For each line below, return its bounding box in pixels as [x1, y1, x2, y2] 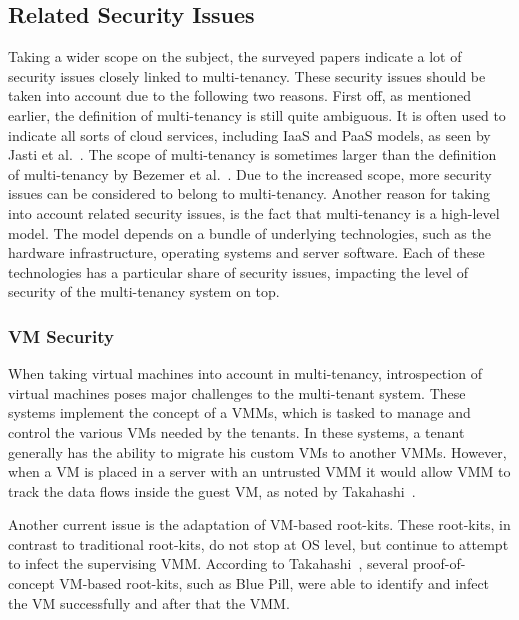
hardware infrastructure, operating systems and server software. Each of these [8, 242, 485, 263]
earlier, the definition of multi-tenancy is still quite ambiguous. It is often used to [8, 104, 506, 125]
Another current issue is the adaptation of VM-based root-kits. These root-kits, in [8, 514, 511, 535]
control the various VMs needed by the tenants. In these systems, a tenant [8, 421, 465, 442]
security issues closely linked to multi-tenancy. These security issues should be [8, 65, 486, 86]
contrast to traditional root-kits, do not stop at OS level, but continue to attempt [8, 533, 509, 554]
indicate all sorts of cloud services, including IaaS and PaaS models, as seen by [8, 124, 491, 145]
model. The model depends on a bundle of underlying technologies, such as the [8, 222, 491, 243]
